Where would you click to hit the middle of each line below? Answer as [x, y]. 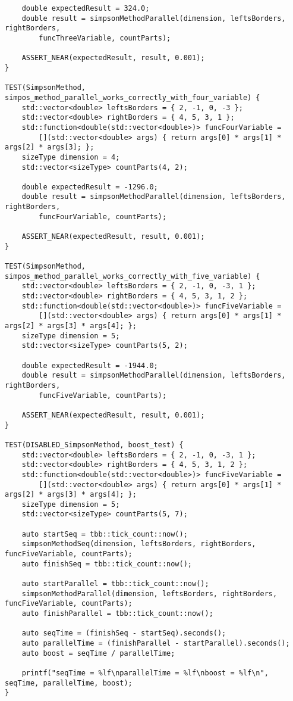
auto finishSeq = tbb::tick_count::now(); [107, 564]
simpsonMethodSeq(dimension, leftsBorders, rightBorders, [139, 544]
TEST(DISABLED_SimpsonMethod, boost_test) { [94, 445]
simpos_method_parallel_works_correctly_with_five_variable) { [133, 276]
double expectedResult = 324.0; [86, 8]
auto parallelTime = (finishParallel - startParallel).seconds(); [156, 643]
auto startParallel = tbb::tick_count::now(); [115, 584]
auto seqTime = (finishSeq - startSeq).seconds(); [124, 633]
